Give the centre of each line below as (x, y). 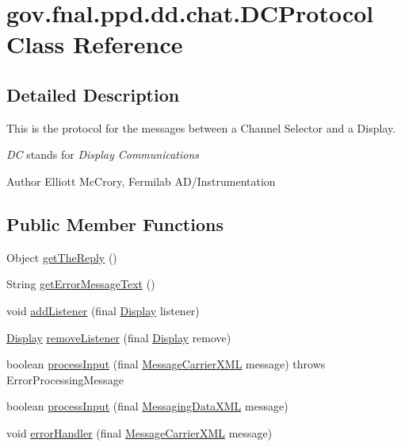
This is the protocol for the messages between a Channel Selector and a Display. (201, 127)
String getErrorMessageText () (81, 284)
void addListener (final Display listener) (103, 310)
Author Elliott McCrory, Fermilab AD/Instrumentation (141, 181)
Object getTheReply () (62, 257)
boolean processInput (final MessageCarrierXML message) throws (166, 364)
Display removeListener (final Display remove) (119, 337)
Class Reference (95, 44)
